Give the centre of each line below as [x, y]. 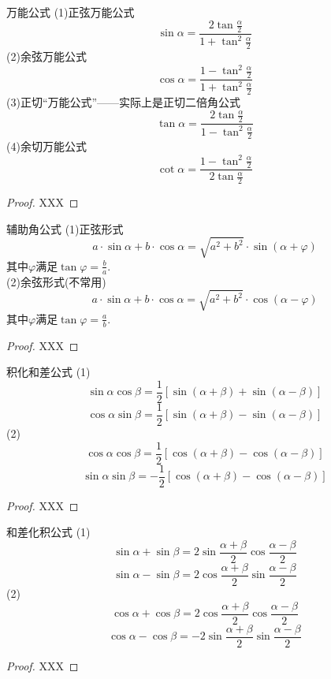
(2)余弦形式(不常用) [56, 281]
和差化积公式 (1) [48, 532]
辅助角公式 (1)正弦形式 [65, 228]
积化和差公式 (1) [48, 372]
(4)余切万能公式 [46, 146]
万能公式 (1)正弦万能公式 [71, 12]
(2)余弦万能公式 [46, 56]
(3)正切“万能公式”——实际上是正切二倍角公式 [124, 102]
